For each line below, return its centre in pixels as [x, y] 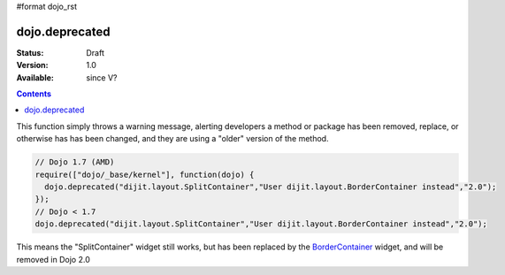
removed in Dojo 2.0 [53, 259]
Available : [35, 77]
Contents [34, 94]
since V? [102, 77]
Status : [30, 52]
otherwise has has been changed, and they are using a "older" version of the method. [172, 139]
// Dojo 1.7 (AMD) [75, 162]
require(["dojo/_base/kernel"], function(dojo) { [145, 174]
